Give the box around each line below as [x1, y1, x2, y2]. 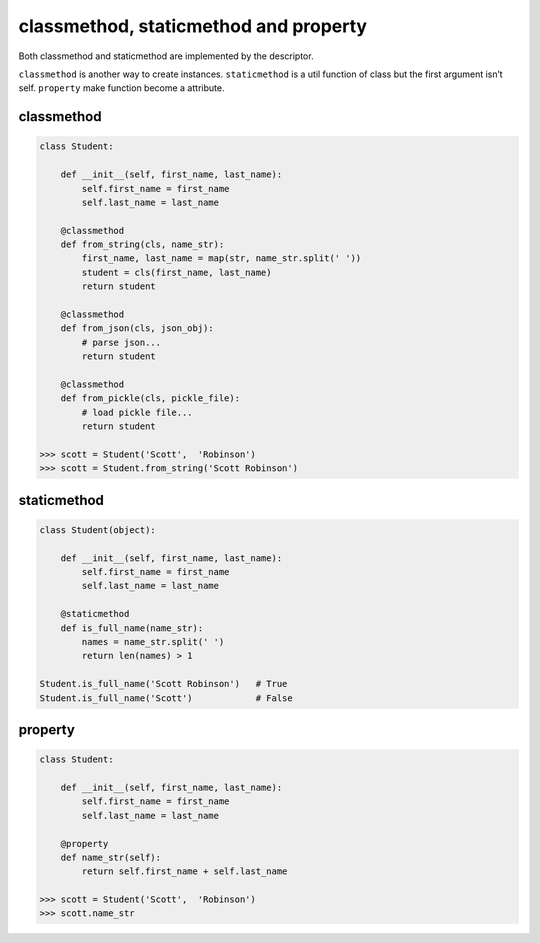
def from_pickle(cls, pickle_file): [60, 393, 240, 404]
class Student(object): [39, 524, 157, 535]
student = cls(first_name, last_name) [81, 266, 272, 278]
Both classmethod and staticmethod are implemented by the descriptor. [18, 50, 314, 62]
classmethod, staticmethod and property [18, 15, 368, 37]
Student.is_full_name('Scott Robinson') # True [39, 678, 288, 690]
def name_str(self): [60, 851, 162, 863]
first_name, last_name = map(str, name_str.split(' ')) [81, 253, 362, 264]
